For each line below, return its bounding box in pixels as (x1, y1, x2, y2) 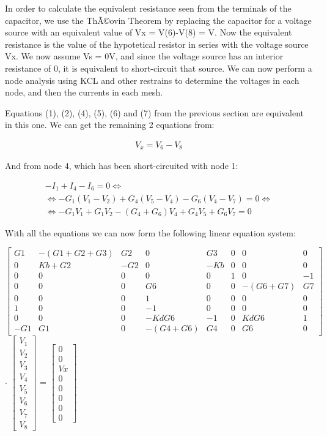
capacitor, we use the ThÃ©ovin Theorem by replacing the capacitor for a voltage (5, 13, 312, 26)
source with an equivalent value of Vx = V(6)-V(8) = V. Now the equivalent (5, 26, 292, 39)
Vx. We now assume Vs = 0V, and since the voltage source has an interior (5, 50, 284, 62)
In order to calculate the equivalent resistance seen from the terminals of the (5, 2, 292, 14)
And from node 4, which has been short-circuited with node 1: (5, 159, 238, 172)
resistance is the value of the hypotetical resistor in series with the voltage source (5, 37, 309, 50)
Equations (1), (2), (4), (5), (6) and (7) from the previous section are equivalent (5, 106, 304, 119)
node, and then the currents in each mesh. (5, 86, 163, 99)
